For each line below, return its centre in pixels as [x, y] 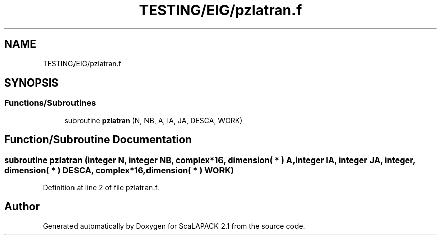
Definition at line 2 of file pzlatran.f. [101, 188]
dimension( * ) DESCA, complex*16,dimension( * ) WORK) [119, 170]
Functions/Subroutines [50, 103]
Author [22, 207]
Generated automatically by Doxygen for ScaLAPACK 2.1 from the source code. [174, 226]
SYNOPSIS [31, 83]
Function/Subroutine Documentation [98, 140]
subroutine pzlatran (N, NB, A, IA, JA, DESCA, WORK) [154, 120]
